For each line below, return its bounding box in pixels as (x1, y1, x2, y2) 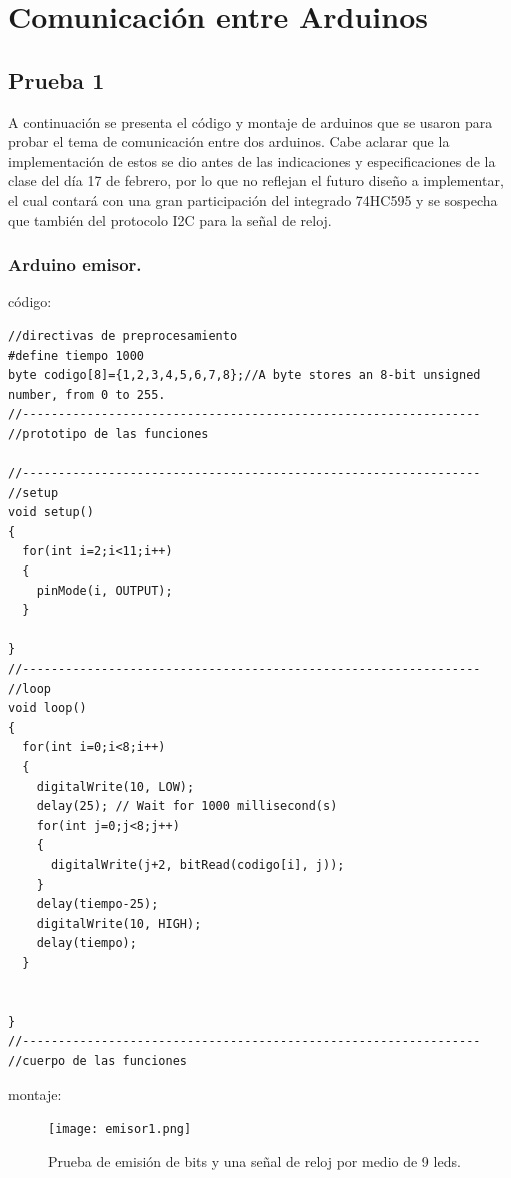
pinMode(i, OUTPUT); (36, 583, 173, 598)
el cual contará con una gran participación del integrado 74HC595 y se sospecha (8, 189, 498, 210)
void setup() (8, 505, 94, 520)
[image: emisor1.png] (48, 1122, 192, 1137)
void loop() (8, 701, 87, 716)
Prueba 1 (8, 64, 105, 95)
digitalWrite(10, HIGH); (36, 916, 202, 931)
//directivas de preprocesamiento (8, 328, 238, 343)
